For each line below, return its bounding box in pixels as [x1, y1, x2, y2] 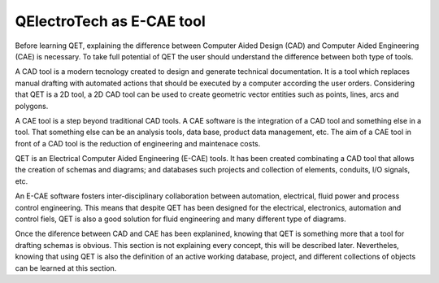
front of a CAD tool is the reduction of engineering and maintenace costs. [15, 138, 261, 148]
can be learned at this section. [15, 263, 117, 272]
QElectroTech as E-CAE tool [15, 12, 206, 30]
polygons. [15, 101, 49, 111]
